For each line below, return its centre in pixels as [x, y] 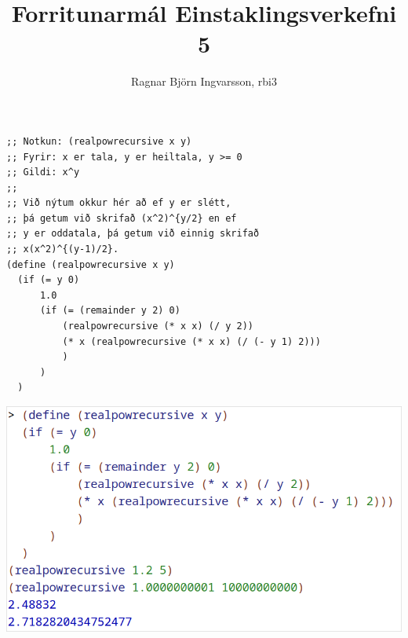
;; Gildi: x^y [43, 172]
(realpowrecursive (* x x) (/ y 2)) [158, 326]
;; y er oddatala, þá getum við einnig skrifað [133, 234]
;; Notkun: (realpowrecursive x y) [99, 141]
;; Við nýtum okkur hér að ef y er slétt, [119, 203]
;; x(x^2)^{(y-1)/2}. [63, 249]
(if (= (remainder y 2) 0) [110, 311]
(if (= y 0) [49, 280]
